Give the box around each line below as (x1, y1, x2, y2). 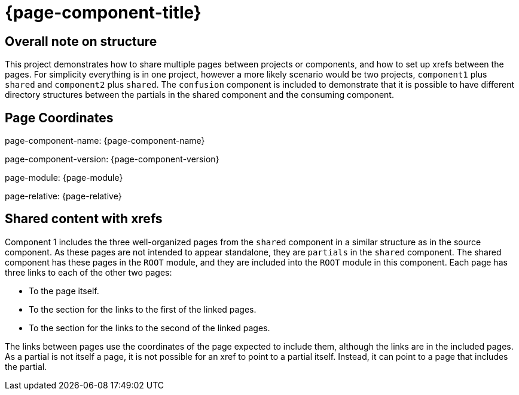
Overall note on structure (5, 33, 157, 49)
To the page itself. (29, 285, 99, 296)
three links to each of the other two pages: (5, 267, 172, 277)
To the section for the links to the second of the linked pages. (29, 322, 270, 333)
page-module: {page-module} (5, 172, 123, 183)
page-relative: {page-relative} (5, 191, 122, 202)
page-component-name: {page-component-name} (5, 135, 205, 146)
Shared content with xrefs (5, 211, 163, 227)
